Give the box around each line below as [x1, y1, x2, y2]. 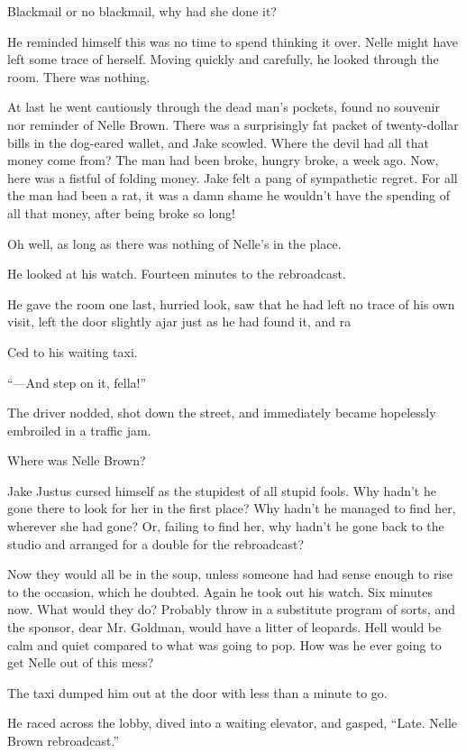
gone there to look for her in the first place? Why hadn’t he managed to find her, [7, 499, 456, 518]
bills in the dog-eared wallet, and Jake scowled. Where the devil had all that [7, 133, 429, 152]
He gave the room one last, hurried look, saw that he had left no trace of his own [7, 294, 455, 313]
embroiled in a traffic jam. [7, 420, 151, 439]
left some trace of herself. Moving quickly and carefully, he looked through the [7, 50, 439, 69]
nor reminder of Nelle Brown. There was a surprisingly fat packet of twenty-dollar [7, 115, 459, 133]
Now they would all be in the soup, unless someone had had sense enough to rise [7, 565, 453, 583]
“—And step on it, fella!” [7, 372, 147, 391]
